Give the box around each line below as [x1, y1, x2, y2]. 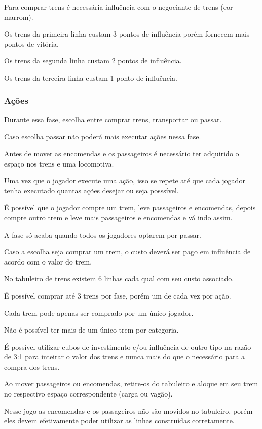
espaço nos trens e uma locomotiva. [4, 158, 114, 169]
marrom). [4, 11, 33, 22]
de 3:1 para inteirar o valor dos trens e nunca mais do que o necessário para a [4, 351, 245, 362]
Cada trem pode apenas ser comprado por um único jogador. [4, 307, 194, 318]
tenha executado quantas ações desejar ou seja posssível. [4, 185, 179, 195]
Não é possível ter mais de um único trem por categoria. [4, 324, 179, 335]
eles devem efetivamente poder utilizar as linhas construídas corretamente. [4, 415, 235, 426]
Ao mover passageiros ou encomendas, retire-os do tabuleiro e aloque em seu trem [4, 378, 258, 389]
